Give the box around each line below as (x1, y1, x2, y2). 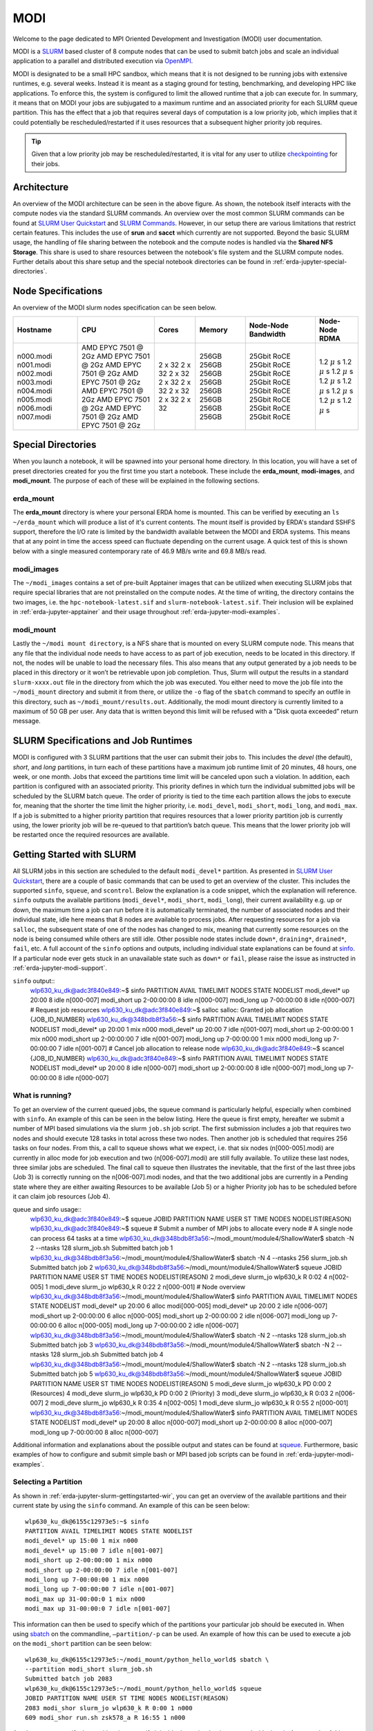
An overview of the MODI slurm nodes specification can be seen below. (12, 303, 217, 312)
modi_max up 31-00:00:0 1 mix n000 (25, 1595, 146, 1603)
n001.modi (17, 360, 51, 370)
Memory (199, 325, 228, 334)
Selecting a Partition (12, 1477, 83, 1487)
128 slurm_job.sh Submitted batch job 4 (50, 1350, 164, 1358)
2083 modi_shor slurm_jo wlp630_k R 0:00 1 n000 (25, 1704, 193, 1712)
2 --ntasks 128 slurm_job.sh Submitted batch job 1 (30, 1244, 173, 1253)
